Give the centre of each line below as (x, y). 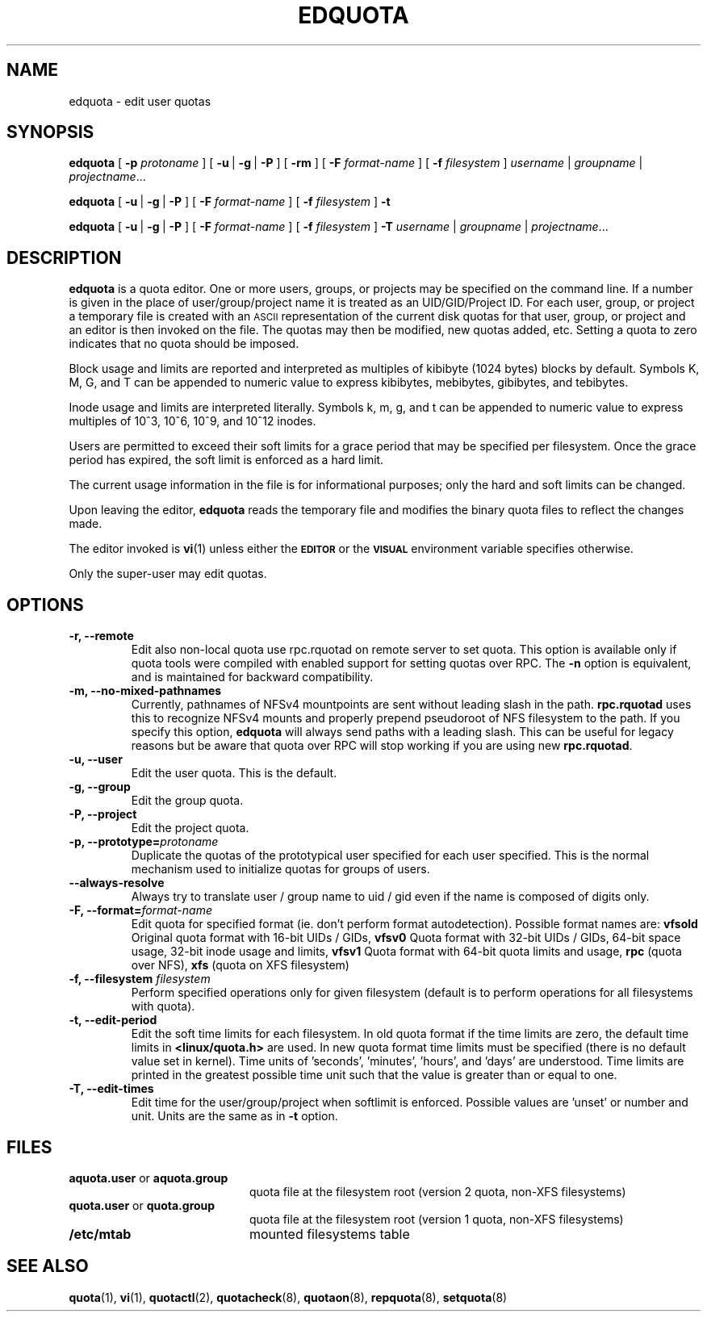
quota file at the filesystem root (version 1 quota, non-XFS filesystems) (437, 1219)
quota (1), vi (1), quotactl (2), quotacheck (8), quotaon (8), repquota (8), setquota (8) (288, 1297)
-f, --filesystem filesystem (140, 979)
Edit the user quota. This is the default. (234, 773)
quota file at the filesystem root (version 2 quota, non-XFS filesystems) (438, 1191)
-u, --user (96, 759)
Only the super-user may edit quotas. (168, 574)
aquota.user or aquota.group (149, 1178)
